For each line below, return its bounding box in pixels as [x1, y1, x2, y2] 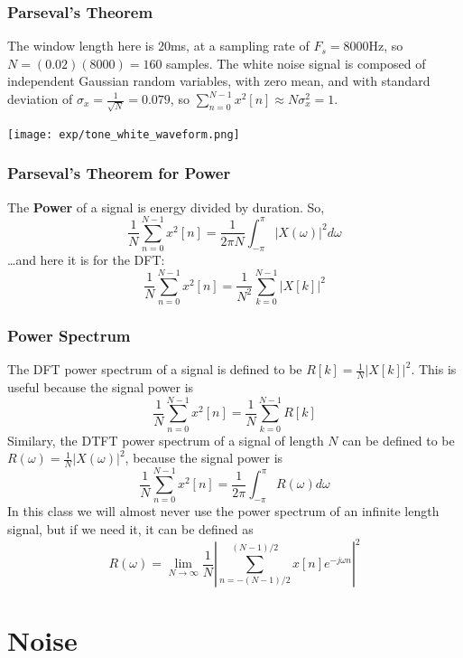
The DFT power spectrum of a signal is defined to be [7, 360, 302, 379]
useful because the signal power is [7, 378, 194, 397]
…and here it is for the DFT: [7, 250, 165, 269]
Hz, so [368, 36, 403, 55]
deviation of [7, 89, 73, 108]
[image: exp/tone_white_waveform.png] [7, 127, 240, 141]
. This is [411, 360, 457, 379]
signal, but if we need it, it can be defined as [7, 519, 254, 538]
